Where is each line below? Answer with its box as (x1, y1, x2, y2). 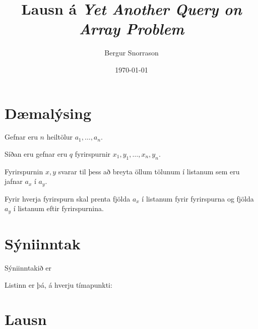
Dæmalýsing (5, 102, 92, 123)
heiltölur (46, 131, 73, 142)
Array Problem (79, 18, 184, 39)
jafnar (5, 176, 23, 186)
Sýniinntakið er (5, 262, 52, 273)
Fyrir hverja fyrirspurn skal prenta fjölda (5, 193, 131, 204)
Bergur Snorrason (104, 47, 159, 58)
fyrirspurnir (75, 149, 111, 159)
